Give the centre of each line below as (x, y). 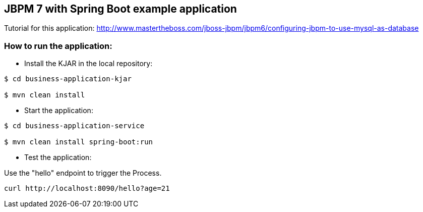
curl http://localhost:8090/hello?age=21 (87, 189)
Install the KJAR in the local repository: (88, 64)
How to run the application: (58, 46)
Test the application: (58, 157)
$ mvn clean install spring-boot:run (79, 142)
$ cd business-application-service (74, 126)
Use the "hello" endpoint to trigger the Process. (83, 173)
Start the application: (59, 111)
